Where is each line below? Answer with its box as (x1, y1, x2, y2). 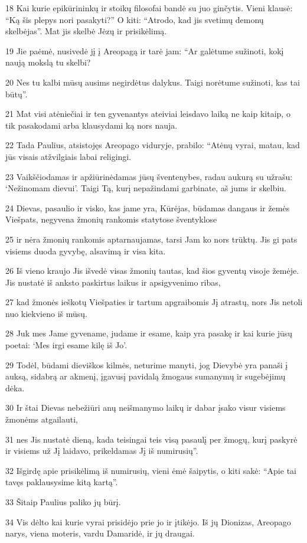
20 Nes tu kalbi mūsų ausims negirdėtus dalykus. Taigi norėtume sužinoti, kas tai (5, 76, 300, 88)
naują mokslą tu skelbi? (5, 56, 91, 68)
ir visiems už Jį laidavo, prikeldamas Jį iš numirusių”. (5, 444, 198, 457)
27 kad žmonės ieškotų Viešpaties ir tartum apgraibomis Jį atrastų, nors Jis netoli (5, 296, 303, 308)
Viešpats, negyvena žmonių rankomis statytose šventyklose (5, 213, 217, 225)
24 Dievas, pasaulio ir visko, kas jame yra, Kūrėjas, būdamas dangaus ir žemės (5, 201, 290, 214)
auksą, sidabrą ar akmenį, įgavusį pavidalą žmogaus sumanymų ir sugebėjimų (5, 370, 286, 382)
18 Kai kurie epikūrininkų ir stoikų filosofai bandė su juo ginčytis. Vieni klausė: (5, 2, 293, 14)
